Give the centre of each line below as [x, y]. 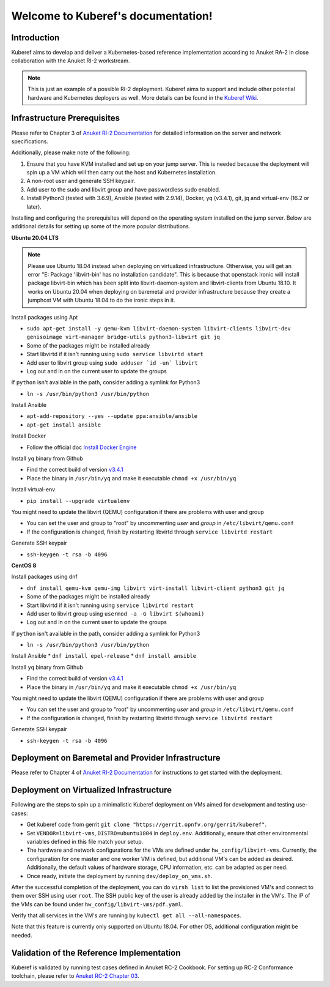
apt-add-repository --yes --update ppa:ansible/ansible [112, 416]
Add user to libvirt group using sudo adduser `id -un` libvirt [112, 363]
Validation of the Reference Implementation [96, 952]
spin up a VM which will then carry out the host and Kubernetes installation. [122, 173]
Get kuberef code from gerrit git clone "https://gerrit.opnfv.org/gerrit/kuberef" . [147, 825]
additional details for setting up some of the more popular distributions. [101, 226]
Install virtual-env [33, 490]
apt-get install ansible [64, 425]
